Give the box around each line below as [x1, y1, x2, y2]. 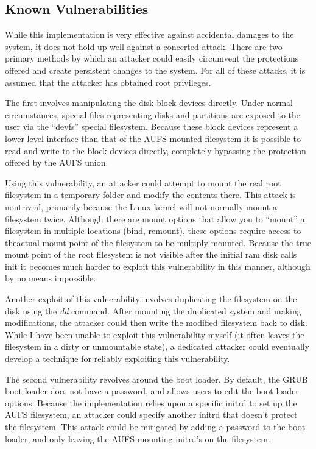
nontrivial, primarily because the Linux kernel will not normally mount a [5, 200, 277, 213]
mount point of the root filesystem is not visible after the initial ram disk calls [5, 248, 297, 261]
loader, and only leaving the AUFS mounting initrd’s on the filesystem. [5, 432, 270, 445]
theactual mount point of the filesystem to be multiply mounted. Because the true [5, 236, 311, 249]
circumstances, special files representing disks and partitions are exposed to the [5, 108, 301, 121]
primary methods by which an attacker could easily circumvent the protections [5, 52, 299, 65]
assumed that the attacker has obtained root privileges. [5, 76, 211, 88]
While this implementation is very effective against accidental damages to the [5, 28, 294, 41]
